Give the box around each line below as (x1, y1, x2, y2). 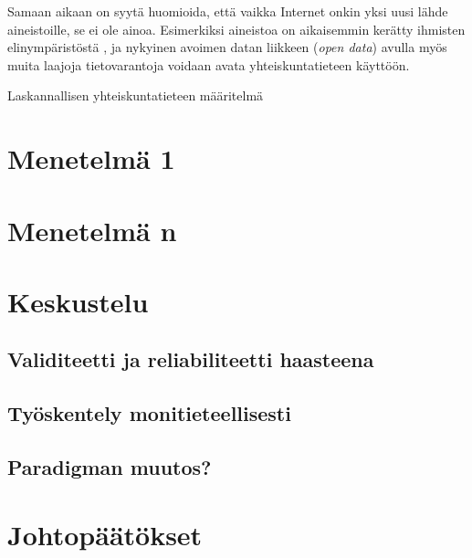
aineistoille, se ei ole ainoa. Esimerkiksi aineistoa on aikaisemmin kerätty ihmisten (7, 19, 466, 38)
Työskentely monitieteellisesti (7, 399, 291, 427)
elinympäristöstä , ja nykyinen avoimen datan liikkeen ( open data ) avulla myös (7, 37, 447, 57)
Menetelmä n (7, 211, 177, 248)
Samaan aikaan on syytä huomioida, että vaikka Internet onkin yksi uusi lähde (7, 2, 448, 20)
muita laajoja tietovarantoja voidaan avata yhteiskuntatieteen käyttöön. (7, 55, 410, 74)
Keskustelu (7, 282, 149, 320)
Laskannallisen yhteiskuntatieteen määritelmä (7, 86, 264, 105)
